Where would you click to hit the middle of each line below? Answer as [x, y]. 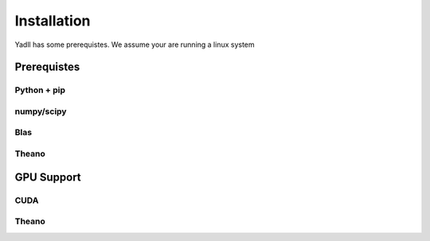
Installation [53, 21]
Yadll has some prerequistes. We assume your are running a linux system [135, 45]
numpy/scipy [41, 111]
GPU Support [48, 177]
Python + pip [40, 90]
